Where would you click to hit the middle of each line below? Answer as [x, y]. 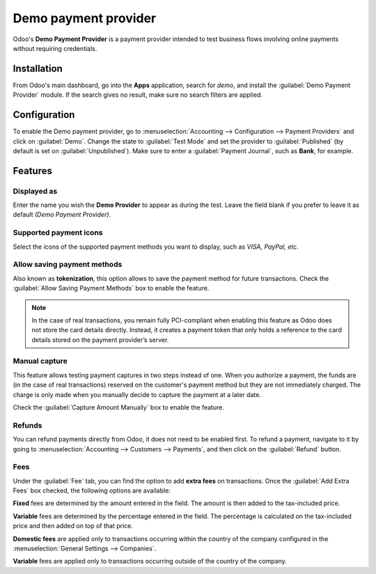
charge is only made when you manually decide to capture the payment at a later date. [137, 394]
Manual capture [40, 361]
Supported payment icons [58, 233]
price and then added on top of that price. [73, 526]
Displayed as [35, 191]
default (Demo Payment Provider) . [62, 215]
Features [32, 171]
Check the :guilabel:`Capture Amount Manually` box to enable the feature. [118, 408]
